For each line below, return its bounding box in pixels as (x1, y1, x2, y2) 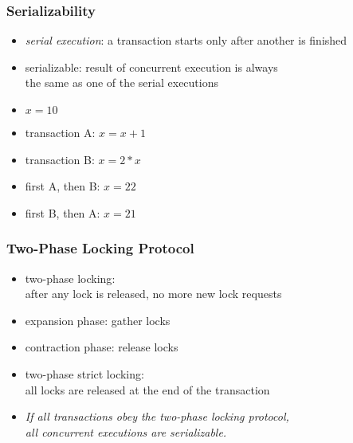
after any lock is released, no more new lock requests (25, 285, 282, 302)
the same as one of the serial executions (25, 74, 218, 91)
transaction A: (25, 124, 96, 140)
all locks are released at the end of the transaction (25, 381, 270, 398)
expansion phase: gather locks (25, 312, 171, 328)
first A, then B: (25, 178, 100, 194)
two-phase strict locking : (25, 365, 144, 382)
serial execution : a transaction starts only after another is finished (25, 32, 347, 49)
